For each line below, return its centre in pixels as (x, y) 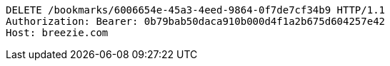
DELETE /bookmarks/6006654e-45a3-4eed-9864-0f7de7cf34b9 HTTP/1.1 (196, 10)
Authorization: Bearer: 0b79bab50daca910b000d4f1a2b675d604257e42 (196, 21)
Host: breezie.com (57, 33)
